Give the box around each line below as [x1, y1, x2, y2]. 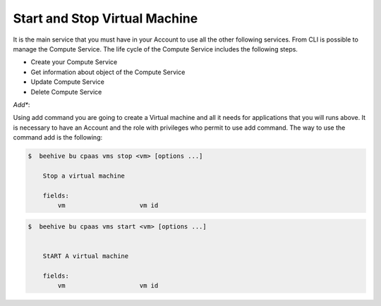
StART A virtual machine [42, 252, 129, 260]
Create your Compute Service [30, 58, 118, 66]
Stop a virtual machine [42, 171, 125, 180]
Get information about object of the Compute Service [30, 68, 186, 76]
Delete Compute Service [30, 87, 102, 96]
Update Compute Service [30, 78, 105, 86]
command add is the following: [13, 133, 103, 142]
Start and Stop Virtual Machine [13, 11, 198, 26]
